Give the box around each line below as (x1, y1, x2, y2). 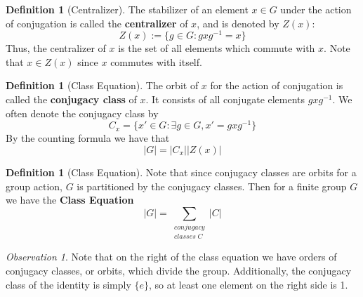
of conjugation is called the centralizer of (6, 15, 188, 30)
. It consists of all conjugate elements (145, 92, 305, 107)
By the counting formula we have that (6, 131, 170, 145)
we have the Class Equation (6, 192, 134, 207)
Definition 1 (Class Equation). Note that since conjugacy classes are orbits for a (6, 164, 357, 179)
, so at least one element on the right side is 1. (149, 277, 348, 291)
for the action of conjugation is (210, 78, 343, 93)
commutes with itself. (110, 54, 202, 69)
